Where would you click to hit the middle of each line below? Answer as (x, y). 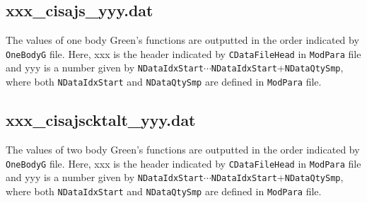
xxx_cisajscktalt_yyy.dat (101, 120)
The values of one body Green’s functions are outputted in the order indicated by (182, 40)
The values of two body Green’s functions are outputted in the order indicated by (183, 149)
